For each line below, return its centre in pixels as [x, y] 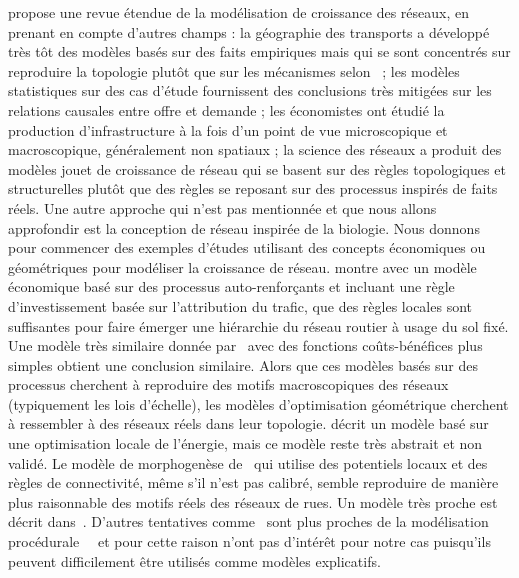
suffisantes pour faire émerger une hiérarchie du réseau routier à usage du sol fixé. [258, 325]
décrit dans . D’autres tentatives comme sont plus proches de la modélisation [248, 521]
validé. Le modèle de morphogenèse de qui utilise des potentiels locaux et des [248, 462]
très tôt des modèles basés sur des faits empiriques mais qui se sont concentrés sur [259, 51]
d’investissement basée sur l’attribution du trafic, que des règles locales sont [240, 305]
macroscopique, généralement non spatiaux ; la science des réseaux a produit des [255, 149]
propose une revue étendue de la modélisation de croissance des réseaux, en [239, 12]
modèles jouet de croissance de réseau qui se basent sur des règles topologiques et [257, 168]
